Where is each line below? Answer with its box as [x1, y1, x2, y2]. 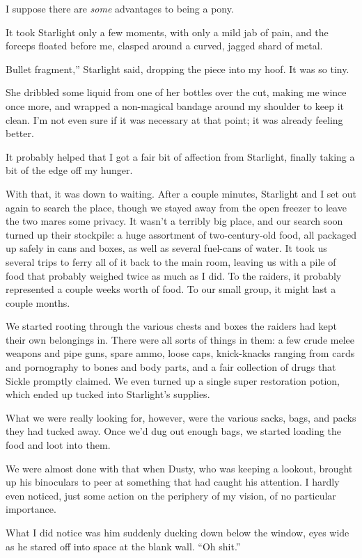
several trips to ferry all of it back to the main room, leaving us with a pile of [6, 254, 336, 269]
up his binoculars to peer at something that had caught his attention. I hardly [6, 475, 340, 489]
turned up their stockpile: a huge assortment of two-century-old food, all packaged [6, 227, 357, 241]
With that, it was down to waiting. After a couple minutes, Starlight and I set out [6, 186, 356, 200]
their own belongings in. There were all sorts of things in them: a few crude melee [6, 332, 354, 346]
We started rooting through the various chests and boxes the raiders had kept [6, 319, 337, 333]
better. [6, 126, 34, 141]
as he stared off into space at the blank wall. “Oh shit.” [6, 539, 241, 553]
